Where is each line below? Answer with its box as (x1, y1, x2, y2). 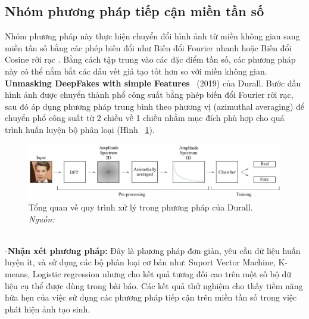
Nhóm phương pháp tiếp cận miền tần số (5, 2, 264, 20)
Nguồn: (29, 212, 55, 225)
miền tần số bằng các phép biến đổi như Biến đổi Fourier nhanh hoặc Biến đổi (5, 41, 292, 54)
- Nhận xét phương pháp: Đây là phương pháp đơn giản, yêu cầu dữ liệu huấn (5, 244, 301, 256)
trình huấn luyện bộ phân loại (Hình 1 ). (5, 123, 155, 135)
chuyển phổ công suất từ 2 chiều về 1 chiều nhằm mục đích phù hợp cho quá (5, 112, 285, 124)
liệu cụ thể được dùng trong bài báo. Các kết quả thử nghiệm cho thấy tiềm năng (5, 279, 303, 292)
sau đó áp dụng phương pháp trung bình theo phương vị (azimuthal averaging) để (5, 100, 305, 112)
